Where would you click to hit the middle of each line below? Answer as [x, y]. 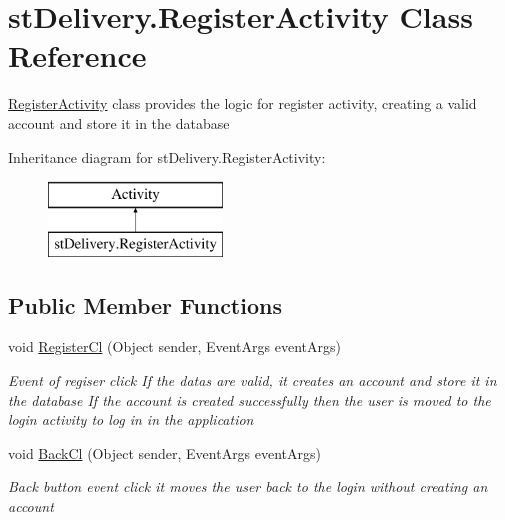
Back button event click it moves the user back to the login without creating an [248, 486]
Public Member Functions [145, 304]
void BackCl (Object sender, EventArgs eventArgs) [165, 452]
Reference [77, 55]
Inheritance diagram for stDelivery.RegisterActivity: [167, 156]
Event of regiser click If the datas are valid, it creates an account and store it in [252, 380]
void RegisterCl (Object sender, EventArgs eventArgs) [174, 346]
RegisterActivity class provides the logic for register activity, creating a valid [242, 103]
